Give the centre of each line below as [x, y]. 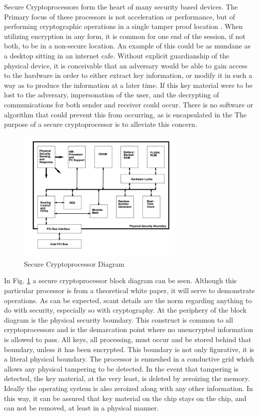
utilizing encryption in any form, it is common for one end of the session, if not [125, 36]
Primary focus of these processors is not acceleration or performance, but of [120, 16]
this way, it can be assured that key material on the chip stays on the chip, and [125, 398]
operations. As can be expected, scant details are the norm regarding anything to [128, 300]
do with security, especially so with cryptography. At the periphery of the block [125, 310]
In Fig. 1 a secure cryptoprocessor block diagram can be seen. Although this [121, 280]
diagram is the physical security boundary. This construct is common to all [119, 319]
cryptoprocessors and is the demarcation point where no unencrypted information [129, 329]
